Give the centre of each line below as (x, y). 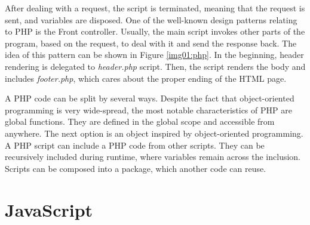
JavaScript (49, 209)
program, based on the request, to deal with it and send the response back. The (151, 43)
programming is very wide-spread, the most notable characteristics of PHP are (148, 110)
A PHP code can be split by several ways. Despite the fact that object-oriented (150, 98)
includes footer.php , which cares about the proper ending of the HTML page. (146, 78)
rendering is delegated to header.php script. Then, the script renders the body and (155, 66)
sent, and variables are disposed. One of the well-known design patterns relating (151, 19)
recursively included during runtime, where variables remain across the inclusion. (153, 157)
